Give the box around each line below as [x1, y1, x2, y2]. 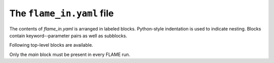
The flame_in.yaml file [9, 8, 114, 19]
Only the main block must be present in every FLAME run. [9, 51, 130, 57]
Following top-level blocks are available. [9, 42, 93, 48]
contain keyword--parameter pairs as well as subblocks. [9, 33, 127, 39]
